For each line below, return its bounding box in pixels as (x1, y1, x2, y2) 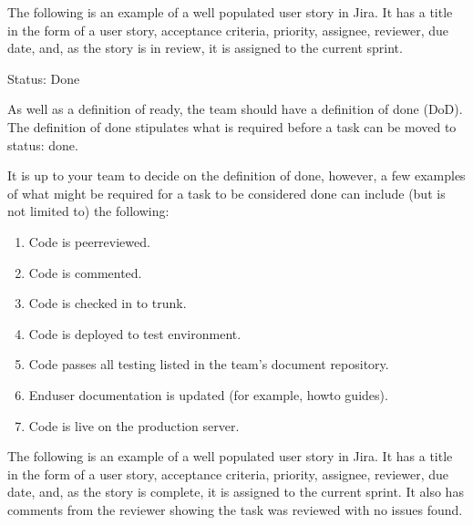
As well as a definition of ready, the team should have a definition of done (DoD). (7, 99, 463, 118)
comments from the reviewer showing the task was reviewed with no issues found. (7, 499, 463, 519)
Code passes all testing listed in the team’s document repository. (28, 355, 389, 374)
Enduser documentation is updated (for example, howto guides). (28, 385, 388, 404)
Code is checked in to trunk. (28, 293, 187, 313)
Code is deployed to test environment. (28, 324, 242, 343)
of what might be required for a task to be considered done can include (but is (7, 183, 446, 202)
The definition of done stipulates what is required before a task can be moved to (7, 117, 457, 136)
